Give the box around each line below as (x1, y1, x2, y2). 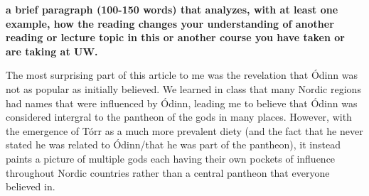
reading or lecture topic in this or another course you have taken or (6, 30, 345, 45)
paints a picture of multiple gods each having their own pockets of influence (6, 151, 336, 165)
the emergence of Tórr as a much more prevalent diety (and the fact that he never (6, 123, 363, 138)
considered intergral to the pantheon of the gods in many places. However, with (6, 109, 352, 124)
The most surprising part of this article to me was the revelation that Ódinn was (6, 67, 358, 82)
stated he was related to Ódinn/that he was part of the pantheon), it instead (6, 137, 341, 152)
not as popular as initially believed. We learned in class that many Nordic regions (6, 81, 361, 96)
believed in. (6, 179, 55, 194)
